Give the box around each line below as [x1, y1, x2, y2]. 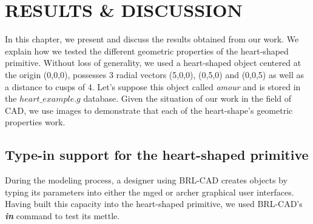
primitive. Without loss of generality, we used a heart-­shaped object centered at [5, 56, 301, 69]
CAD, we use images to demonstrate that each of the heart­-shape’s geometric [5, 104, 293, 116]
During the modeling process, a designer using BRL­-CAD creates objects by [5, 174, 288, 186]
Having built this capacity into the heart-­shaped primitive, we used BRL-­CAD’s [5, 197, 303, 210]
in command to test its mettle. [5, 209, 120, 222]
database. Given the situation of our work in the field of [83, 92, 292, 105]
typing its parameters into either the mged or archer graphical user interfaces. [5, 185, 294, 198]
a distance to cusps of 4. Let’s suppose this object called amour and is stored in [5, 80, 301, 93]
